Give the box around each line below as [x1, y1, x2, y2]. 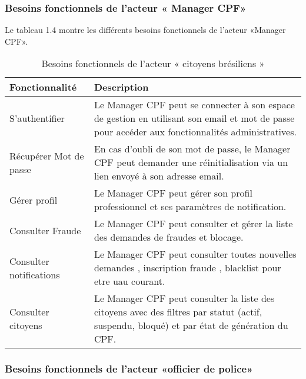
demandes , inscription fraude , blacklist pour [94, 261, 281, 275]
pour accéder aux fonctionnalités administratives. [94, 125, 297, 139]
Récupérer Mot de [9, 148, 84, 162]
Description [94, 80, 149, 94]
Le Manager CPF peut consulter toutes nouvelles [94, 247, 297, 261]
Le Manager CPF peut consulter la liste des [94, 291, 275, 305]
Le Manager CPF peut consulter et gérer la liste [94, 217, 293, 231]
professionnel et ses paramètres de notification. [94, 200, 287, 214]
